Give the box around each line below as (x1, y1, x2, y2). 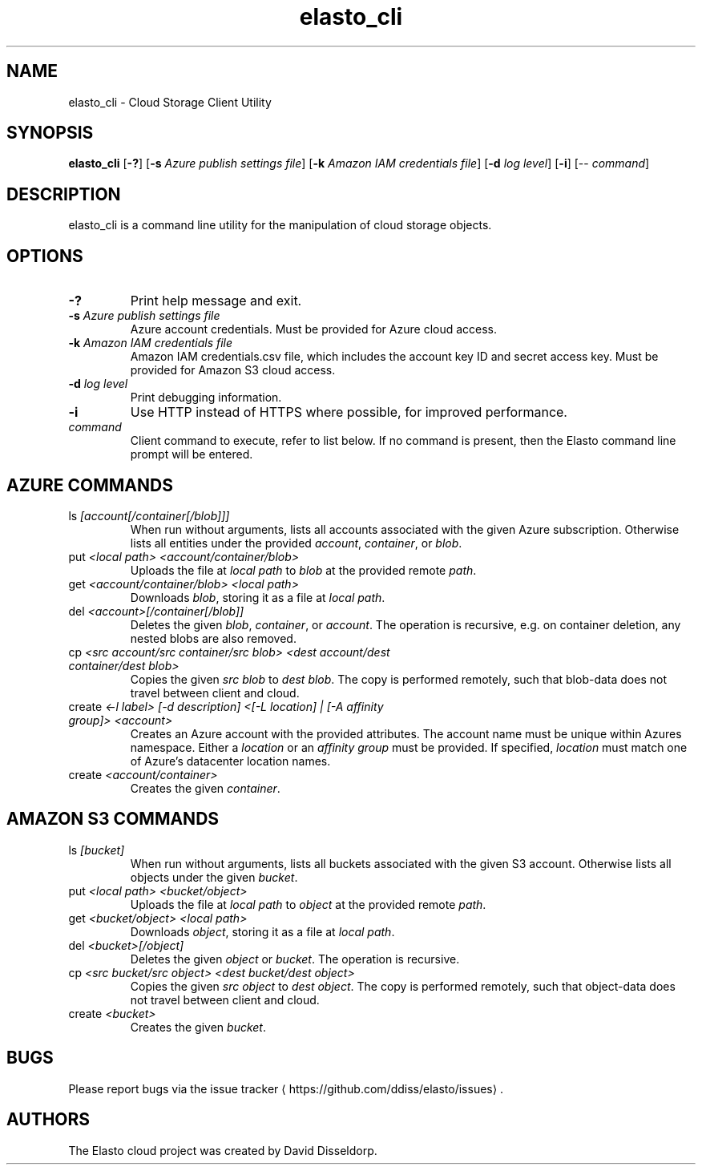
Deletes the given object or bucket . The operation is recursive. (130, 951, 460, 966)
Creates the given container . (130, 781, 280, 795)
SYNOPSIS (6, 123, 94, 143)
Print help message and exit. (130, 293, 302, 309)
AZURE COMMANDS (6, 474, 173, 495)
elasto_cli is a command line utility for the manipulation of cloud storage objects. (68, 218, 492, 232)
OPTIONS (6, 245, 83, 266)
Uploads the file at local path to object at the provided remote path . (130, 897, 486, 911)
